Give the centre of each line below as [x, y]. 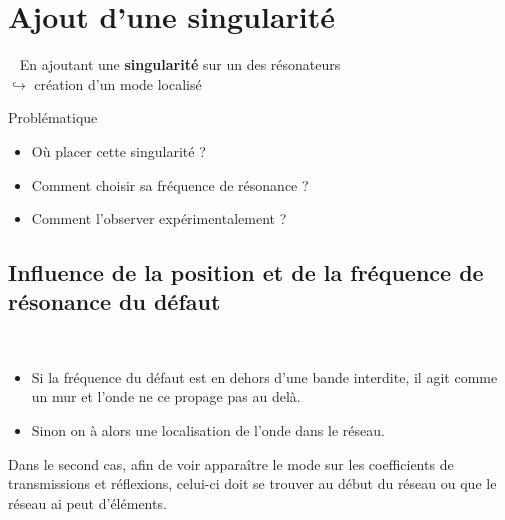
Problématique [53, 117]
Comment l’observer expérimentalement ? [159, 218]
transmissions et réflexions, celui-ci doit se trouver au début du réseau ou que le [252, 483]
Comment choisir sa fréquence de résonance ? [170, 184]
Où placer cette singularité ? [118, 150]
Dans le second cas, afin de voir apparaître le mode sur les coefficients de [231, 463]
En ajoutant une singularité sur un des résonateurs [180, 64]
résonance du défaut [114, 301]
